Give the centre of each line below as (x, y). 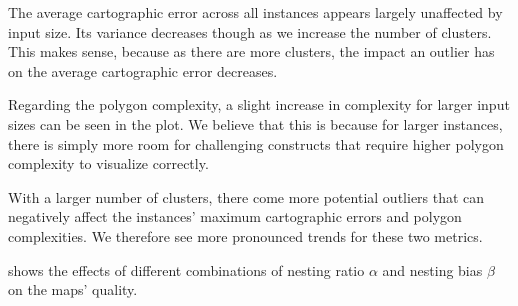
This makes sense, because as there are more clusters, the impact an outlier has (251, 51)
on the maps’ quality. (73, 289)
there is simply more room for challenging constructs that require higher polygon (256, 143)
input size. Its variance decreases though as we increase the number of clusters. (250, 31)
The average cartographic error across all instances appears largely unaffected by (255, 12)
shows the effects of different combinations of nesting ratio (186, 269)
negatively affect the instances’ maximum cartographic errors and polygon (235, 216)
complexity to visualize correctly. (108, 163)
